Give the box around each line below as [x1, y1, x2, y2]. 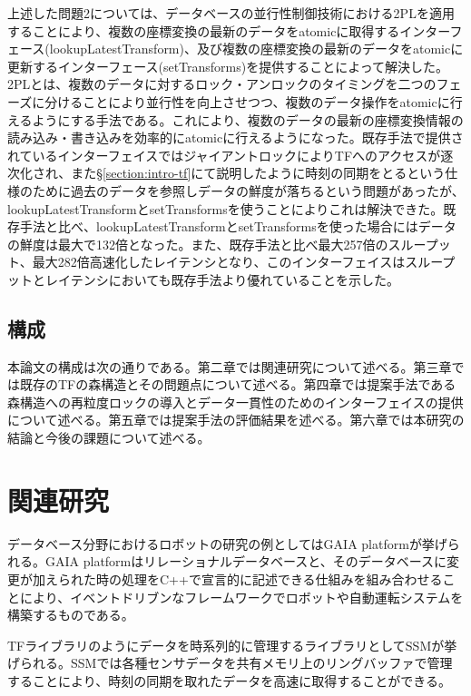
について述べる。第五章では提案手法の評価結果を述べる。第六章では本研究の [7, 410, 465, 429]
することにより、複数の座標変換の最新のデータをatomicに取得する [7, 21, 400, 40]
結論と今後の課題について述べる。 [7, 428, 211, 447]
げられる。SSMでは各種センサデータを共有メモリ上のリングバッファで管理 [7, 653, 453, 672]
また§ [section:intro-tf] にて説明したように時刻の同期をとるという [71, 163, 446, 182]
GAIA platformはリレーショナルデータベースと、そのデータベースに [44, 552, 447, 571]
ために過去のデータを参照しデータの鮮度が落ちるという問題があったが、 [32, 181, 465, 200]
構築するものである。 [7, 605, 134, 624]
